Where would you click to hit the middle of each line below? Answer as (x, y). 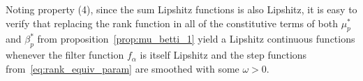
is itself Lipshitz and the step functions (223, 55)
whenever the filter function (65, 55)
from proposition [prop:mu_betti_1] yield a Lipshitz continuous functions (196, 39)
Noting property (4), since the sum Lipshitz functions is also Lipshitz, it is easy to (181, 9)
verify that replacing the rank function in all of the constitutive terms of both (172, 23)
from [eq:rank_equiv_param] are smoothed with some (123, 68)
